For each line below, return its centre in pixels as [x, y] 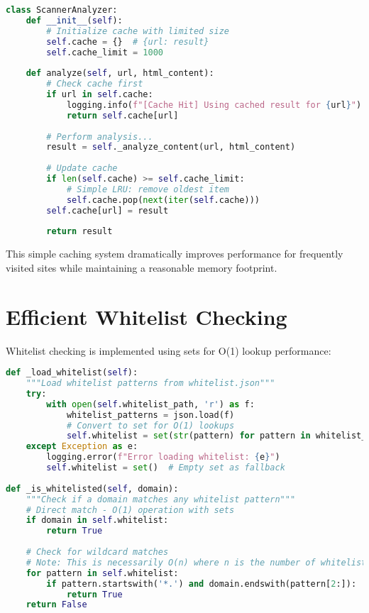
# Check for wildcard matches [97, 552]
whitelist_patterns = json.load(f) [150, 415]
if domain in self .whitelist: [97, 520]
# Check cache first [95, 84]
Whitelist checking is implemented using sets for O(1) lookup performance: [169, 350]
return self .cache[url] [122, 115]
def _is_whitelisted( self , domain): [92, 488]
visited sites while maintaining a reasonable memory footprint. [142, 267]
